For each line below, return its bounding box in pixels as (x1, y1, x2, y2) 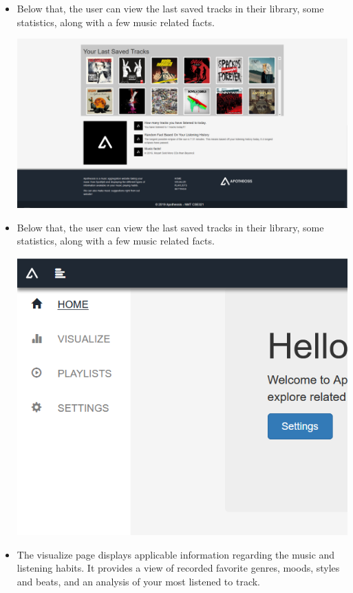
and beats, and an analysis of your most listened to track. (17, 574, 260, 589)
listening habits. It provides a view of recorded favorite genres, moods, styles (17, 561, 340, 575)
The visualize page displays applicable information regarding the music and (17, 547, 335, 561)
